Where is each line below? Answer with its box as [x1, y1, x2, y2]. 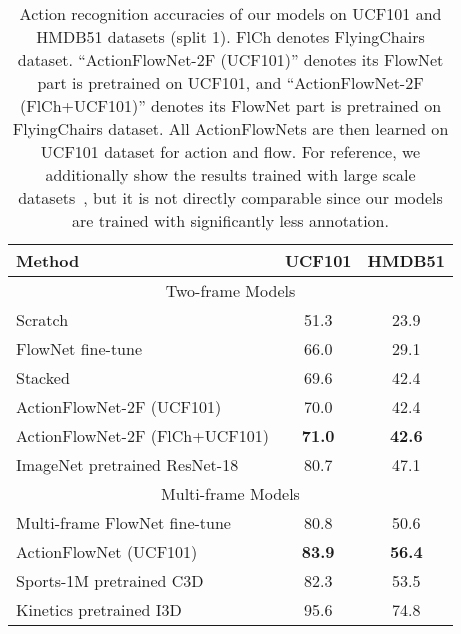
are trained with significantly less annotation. [72, 209, 389, 232]
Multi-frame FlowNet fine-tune [16, 511, 231, 534]
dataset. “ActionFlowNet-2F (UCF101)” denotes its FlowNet [17, 48, 444, 71]
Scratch [16, 308, 69, 331]
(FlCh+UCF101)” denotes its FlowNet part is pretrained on [19, 94, 442, 117]
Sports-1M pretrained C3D [16, 569, 204, 592]
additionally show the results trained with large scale [45, 163, 416, 186]
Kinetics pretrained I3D [16, 598, 182, 621]
